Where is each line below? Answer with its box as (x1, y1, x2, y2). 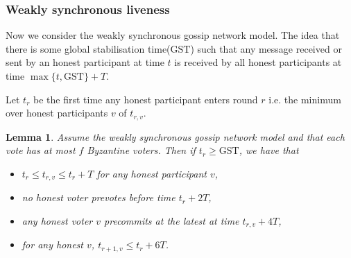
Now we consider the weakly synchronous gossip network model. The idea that (6, 28, 340, 42)
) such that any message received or (190, 41, 342, 55)
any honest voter (22, 213, 93, 227)
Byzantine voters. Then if (87, 143, 196, 157)
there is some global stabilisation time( (6, 41, 171, 55)
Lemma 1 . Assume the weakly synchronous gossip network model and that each (6, 129, 345, 144)
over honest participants (6, 105, 108, 120)
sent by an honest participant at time (6, 55, 164, 69)
